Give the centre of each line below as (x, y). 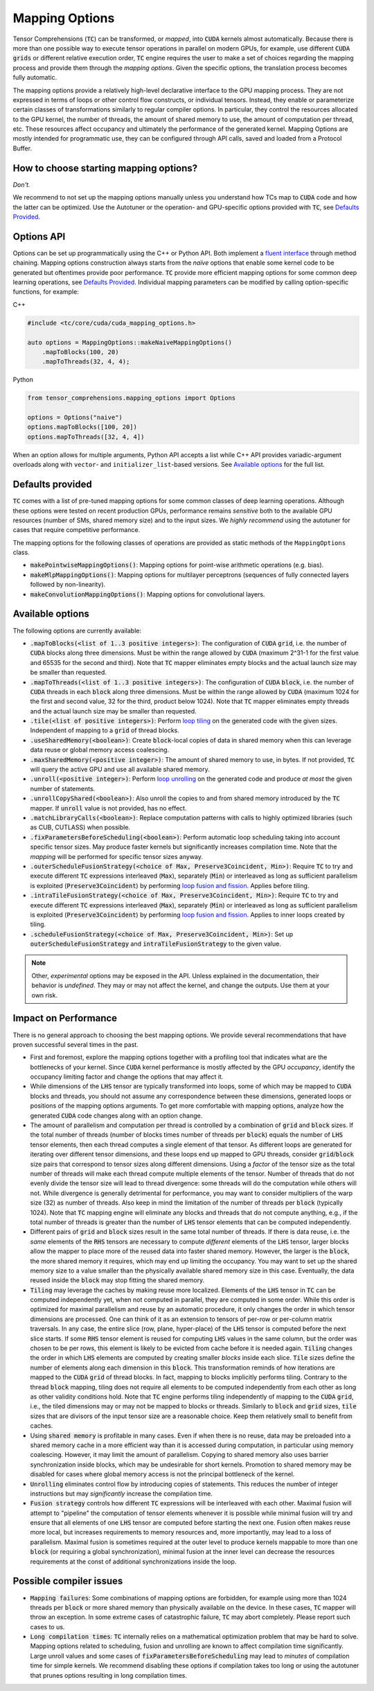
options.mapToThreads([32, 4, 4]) (86, 437)
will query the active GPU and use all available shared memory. (120, 770)
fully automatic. (35, 78)
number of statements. (63, 788)
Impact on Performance (65, 1018)
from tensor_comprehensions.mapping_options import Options (132, 398)
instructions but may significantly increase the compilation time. (121, 1494)
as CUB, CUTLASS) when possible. (80, 827)
